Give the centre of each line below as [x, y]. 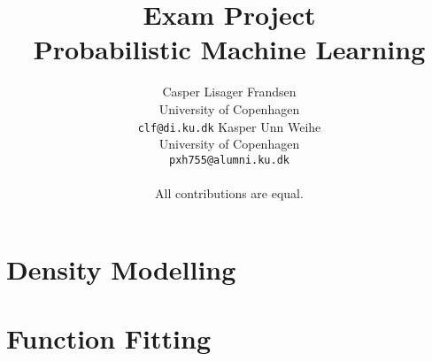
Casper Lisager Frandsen [229, 92]
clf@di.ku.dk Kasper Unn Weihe [229, 126]
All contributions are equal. [229, 193]
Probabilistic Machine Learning [229, 49]
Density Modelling [121, 269]
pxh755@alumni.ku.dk [229, 160]
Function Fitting [109, 338]
